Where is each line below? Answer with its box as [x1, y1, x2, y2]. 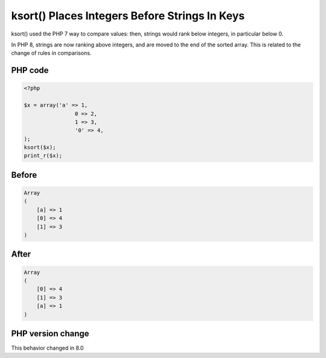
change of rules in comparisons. [11, 49, 92, 57]
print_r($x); [24, 152, 63, 159]
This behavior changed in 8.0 [11, 344, 84, 352]
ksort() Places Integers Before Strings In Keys [11, 9, 245, 22]
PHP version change [11, 328, 90, 339]
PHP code [11, 65, 49, 75]
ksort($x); [24, 144, 56, 151]
